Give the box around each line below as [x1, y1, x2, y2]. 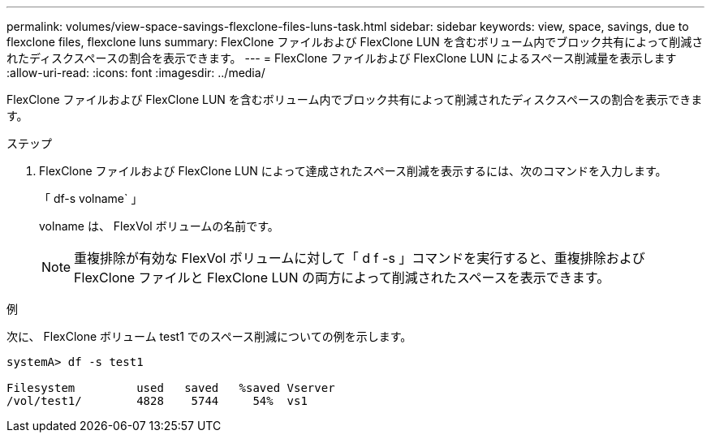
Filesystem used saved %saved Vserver [6, 381, 335, 394]
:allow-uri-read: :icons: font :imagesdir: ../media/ [6, 66, 265, 80]
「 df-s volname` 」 [39, 192, 143, 205]
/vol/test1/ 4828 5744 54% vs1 [6, 394, 308, 407]
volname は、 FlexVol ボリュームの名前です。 [39, 219, 279, 233]
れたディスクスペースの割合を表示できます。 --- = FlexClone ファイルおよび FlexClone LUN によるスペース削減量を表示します [6, 51, 677, 65]
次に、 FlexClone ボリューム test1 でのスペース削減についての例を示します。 [6, 329, 412, 343]
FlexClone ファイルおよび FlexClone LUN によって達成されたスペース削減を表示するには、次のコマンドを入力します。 [39, 164, 667, 178]
